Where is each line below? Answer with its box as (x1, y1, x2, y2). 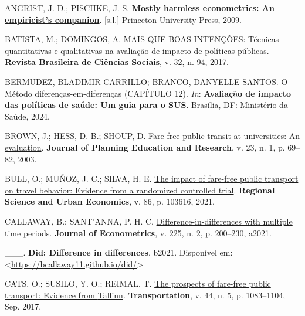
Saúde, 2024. (5, 110, 50, 122)
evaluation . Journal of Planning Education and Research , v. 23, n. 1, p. (5, 141, 285, 153)
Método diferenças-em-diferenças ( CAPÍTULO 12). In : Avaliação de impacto (5, 87, 292, 99)
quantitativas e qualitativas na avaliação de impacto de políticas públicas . (5, 44, 269, 56)
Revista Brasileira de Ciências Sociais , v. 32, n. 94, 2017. (5, 56, 229, 68)
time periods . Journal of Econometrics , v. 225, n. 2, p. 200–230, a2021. (5, 226, 272, 239)
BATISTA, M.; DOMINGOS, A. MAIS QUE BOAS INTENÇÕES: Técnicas (5, 33, 279, 45)
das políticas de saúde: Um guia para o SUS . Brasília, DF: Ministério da (5, 98, 288, 111)
